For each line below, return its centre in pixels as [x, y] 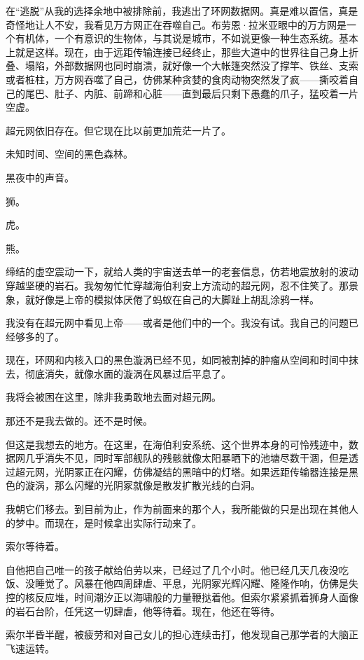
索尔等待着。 [35, 546]
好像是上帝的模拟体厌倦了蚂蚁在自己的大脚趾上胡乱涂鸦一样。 [177, 299]
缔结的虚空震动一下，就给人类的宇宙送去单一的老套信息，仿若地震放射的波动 [182, 271]
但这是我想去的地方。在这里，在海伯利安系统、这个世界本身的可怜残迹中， [177, 444]
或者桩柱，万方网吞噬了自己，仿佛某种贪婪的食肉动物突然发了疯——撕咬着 [177, 79]
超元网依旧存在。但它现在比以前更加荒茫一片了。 [118, 130]
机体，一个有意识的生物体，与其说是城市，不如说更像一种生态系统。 [182, 38]
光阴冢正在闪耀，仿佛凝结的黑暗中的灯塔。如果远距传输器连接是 [201, 471]
